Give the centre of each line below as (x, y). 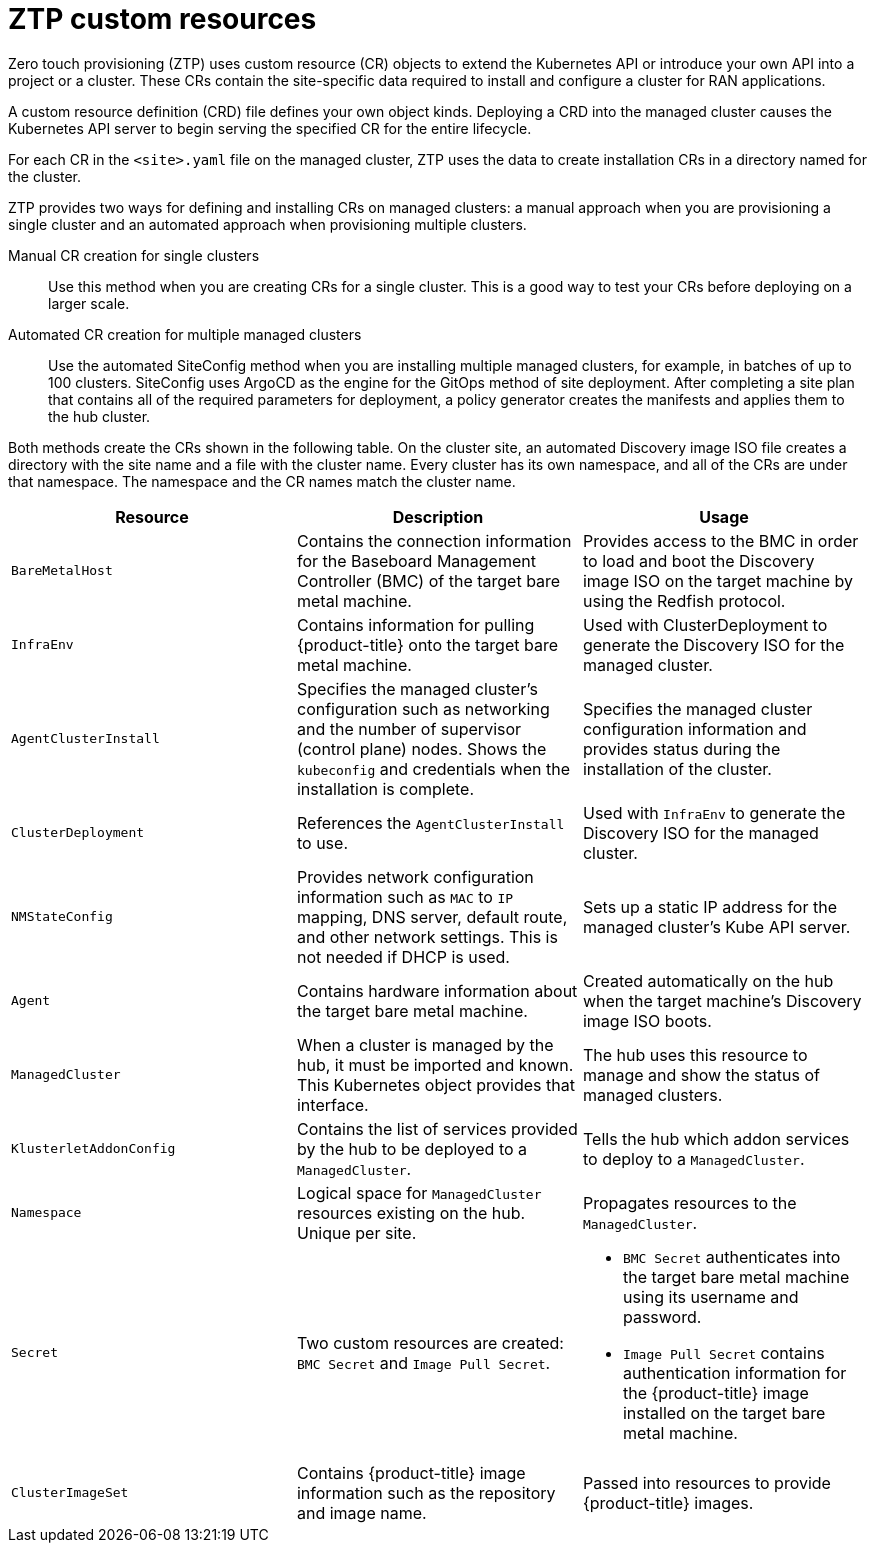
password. (662, 1316)
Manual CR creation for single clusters (134, 255)
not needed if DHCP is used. (403, 956)
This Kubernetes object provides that (435, 1084)
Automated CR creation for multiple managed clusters (185, 334)
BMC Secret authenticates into (731, 1256)
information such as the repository (426, 1492)
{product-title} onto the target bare (427, 644)
